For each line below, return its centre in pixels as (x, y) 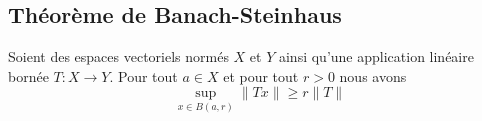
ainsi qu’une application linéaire (376, 56)
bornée (28, 75)
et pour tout (261, 75)
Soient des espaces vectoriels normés (118, 56)
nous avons (373, 75)
